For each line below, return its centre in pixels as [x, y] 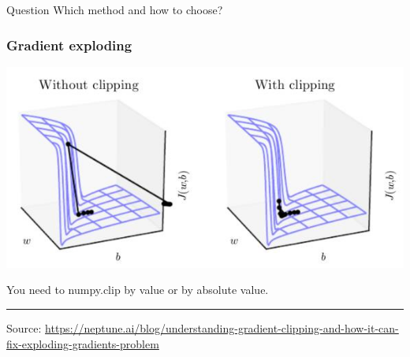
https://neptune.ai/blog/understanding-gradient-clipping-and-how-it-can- [222, 328]
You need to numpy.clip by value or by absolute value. [138, 290]
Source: [24, 328]
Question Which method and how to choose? [115, 9]
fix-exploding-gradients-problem [83, 343]
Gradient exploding [69, 45]
